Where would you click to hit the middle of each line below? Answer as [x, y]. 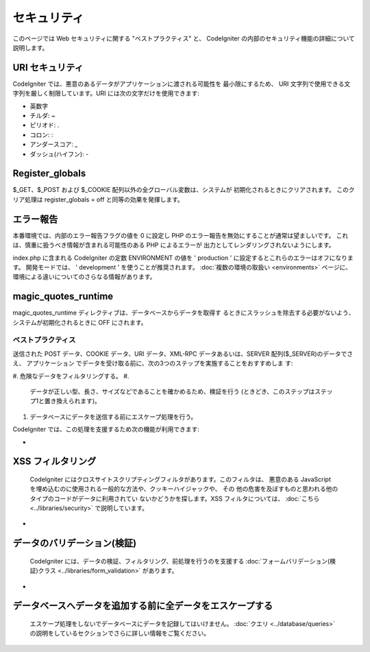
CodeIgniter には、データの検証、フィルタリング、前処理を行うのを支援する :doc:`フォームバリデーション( [180, 561]
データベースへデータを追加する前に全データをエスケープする [143, 606]
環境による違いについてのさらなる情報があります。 [84, 277]
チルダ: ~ [43, 116]
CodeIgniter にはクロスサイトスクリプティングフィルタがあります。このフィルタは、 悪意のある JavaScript [181, 479]
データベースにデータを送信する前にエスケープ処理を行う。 [113, 416]
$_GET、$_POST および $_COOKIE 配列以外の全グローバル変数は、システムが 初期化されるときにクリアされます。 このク [184, 190]
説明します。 [30, 47]
